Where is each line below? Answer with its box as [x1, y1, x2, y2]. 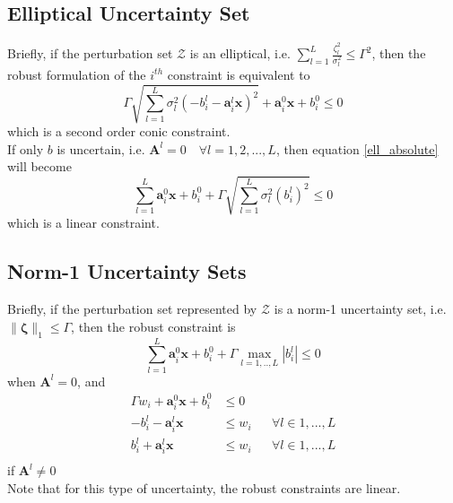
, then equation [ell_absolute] [275, 139, 439, 158]
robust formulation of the [7, 65, 146, 83]
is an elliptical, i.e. [189, 44, 291, 63]
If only [7, 139, 44, 158]
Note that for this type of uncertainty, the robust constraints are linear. [7, 478, 401, 497]
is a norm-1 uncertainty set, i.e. [274, 299, 447, 318]
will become [7, 157, 72, 176]
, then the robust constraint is [71, 317, 236, 335]
